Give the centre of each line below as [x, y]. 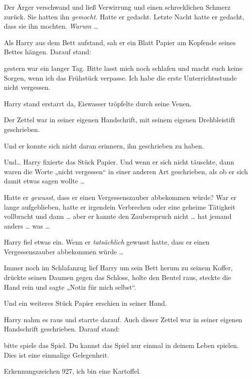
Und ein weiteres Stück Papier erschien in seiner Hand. [86, 303]
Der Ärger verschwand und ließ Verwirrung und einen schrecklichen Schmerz [117, 7]
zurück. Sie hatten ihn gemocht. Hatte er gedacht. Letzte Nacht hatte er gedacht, [124, 16]
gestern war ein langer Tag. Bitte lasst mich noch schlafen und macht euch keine [123, 68]
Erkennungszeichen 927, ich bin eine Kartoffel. [72, 371]
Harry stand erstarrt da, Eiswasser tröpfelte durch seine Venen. [98, 103]
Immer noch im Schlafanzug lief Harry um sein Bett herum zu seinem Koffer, [118, 268]
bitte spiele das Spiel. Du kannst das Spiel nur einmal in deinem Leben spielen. [121, 345]
